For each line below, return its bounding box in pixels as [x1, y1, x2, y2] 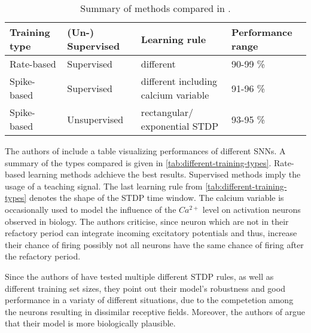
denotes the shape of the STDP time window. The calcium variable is [29, 191, 284, 204]
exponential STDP [141, 119, 219, 133]
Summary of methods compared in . [80, 1, 231, 15]
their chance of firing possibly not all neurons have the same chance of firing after [5, 238, 304, 250]
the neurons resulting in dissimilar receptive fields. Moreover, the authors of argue [5, 305, 306, 317]
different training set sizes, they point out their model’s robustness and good [5, 282, 285, 294]
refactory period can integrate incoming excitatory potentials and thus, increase [5, 227, 297, 239]
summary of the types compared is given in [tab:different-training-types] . [5, 156, 272, 169]
